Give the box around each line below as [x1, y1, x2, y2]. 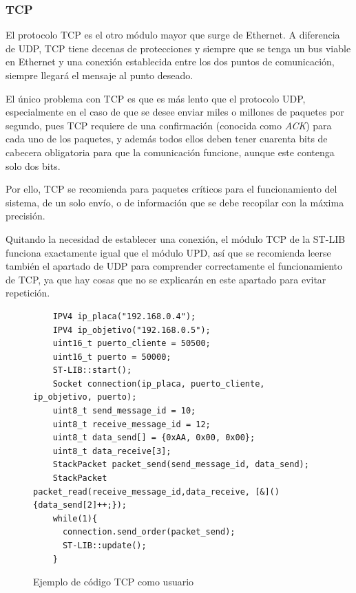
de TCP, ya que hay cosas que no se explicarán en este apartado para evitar [6, 272, 326, 286]
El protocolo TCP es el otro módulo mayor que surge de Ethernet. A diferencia [6, 28, 340, 42]
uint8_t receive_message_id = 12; [52, 419, 211, 429]
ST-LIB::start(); [52, 365, 132, 376]
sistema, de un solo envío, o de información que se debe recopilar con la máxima [6, 195, 344, 209]
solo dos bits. [6, 158, 61, 173]
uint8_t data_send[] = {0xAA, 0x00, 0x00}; [52, 433, 255, 443]
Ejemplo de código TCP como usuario [33, 574, 194, 589]
